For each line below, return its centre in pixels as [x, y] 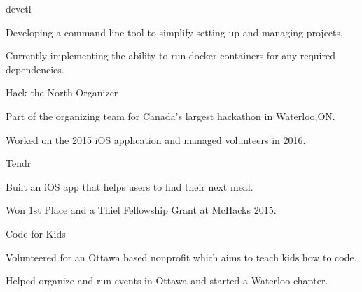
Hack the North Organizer [62, 93]
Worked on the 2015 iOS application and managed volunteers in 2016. [156, 139]
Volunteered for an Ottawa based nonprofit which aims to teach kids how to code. [181, 257]
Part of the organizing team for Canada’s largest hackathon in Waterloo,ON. [170, 116]
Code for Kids [36, 233]
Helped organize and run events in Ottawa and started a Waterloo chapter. [167, 280]
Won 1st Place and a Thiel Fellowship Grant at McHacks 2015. [141, 210]
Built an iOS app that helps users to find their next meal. [130, 186]
